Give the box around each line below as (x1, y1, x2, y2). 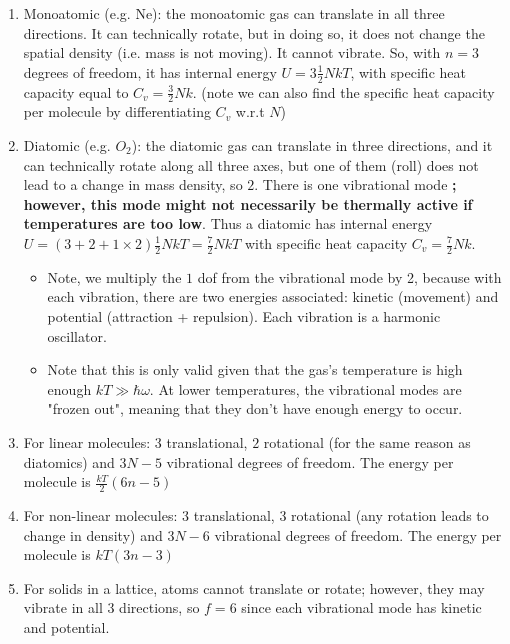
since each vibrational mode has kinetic (241, 597, 482, 618)
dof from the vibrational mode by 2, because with (197, 266, 502, 287)
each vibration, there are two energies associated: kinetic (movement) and (47, 286, 499, 307)
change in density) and (23, 524, 163, 545)
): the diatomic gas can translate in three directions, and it (131, 135, 493, 156)
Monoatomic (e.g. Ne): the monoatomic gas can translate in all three (23, 3, 445, 23)
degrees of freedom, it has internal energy (23, 61, 277, 82)
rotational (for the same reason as (263, 431, 471, 452)
